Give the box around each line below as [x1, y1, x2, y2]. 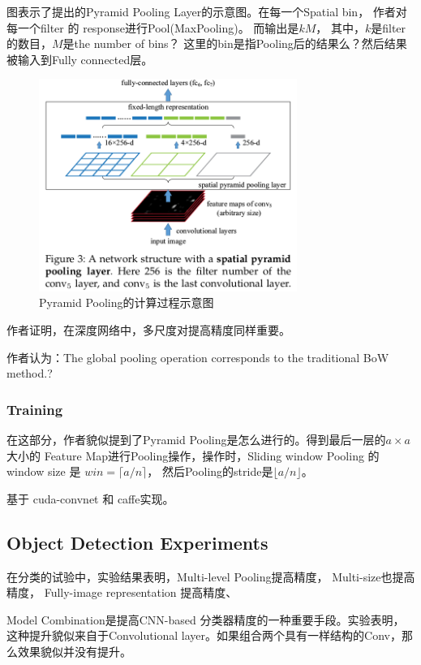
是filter [371, 19, 406, 36]
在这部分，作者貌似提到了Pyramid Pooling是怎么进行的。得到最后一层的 [6, 430, 386, 447]
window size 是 [6, 463, 81, 480]
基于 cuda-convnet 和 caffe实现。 [6, 490, 174, 507]
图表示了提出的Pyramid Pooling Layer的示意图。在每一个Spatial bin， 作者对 [6, 3, 407, 19]
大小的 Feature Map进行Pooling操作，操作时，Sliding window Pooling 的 [6, 447, 380, 464]
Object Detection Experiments [6, 529, 268, 555]
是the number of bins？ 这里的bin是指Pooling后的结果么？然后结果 [62, 35, 407, 52]
